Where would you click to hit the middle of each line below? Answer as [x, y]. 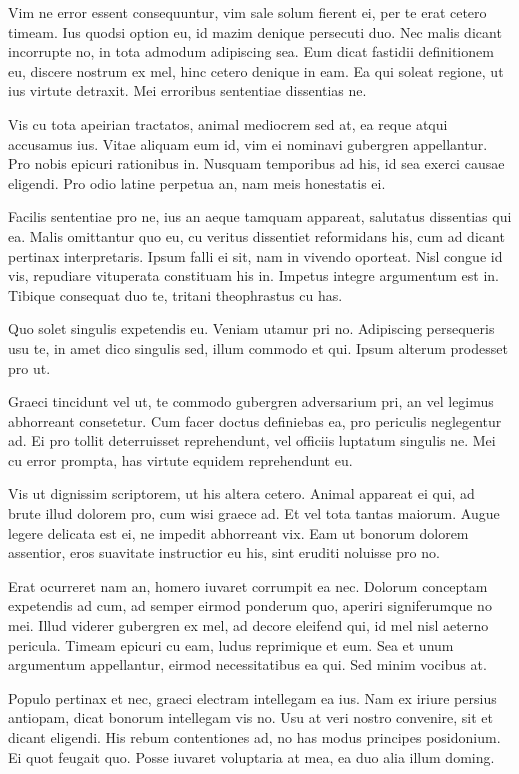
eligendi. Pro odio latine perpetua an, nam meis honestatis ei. [197, 182]
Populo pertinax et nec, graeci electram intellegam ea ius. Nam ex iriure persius [252, 697]
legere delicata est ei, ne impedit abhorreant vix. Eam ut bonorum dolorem [238, 532]
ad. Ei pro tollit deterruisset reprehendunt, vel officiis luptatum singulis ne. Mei [252, 440]
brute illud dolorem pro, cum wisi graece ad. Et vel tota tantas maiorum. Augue [254, 513]
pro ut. [29, 367]
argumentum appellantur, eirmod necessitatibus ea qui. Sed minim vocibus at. [247, 664]
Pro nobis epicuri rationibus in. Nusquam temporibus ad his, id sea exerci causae [256, 163]
